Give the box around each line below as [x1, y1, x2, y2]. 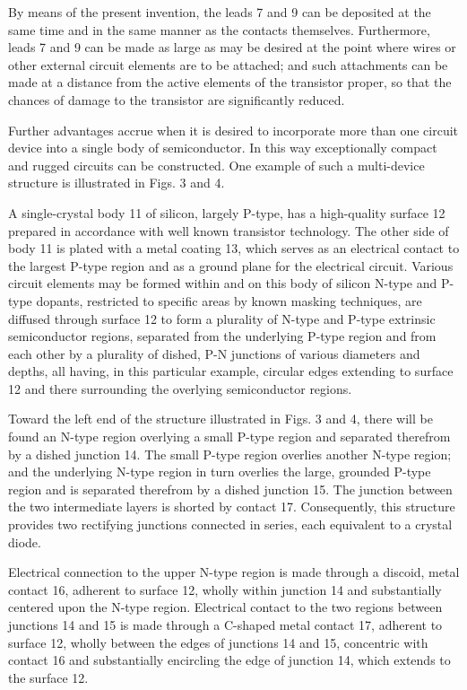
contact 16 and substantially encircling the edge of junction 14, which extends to [8, 651, 451, 669]
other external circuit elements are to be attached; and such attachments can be [8, 55, 448, 74]
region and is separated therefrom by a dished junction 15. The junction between [8, 479, 453, 498]
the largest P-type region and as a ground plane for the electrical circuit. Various [8, 256, 454, 275]
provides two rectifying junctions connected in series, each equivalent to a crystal [8, 515, 453, 534]
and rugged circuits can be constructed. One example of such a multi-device [8, 155, 425, 174]
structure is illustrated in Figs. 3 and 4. [8, 173, 225, 192]
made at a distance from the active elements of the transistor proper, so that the [8, 73, 452, 92]
